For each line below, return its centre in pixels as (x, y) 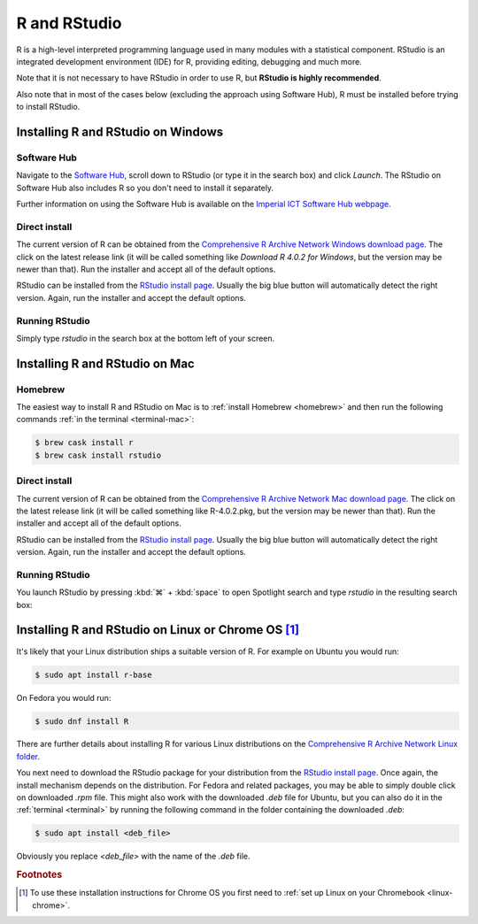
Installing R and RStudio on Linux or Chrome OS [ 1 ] (158, 630)
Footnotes (39, 874)
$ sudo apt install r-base (93, 674)
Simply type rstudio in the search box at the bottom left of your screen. (146, 338)
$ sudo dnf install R (82, 721)
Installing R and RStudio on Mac (105, 363)
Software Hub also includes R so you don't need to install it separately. (145, 188)
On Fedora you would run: (64, 697)
